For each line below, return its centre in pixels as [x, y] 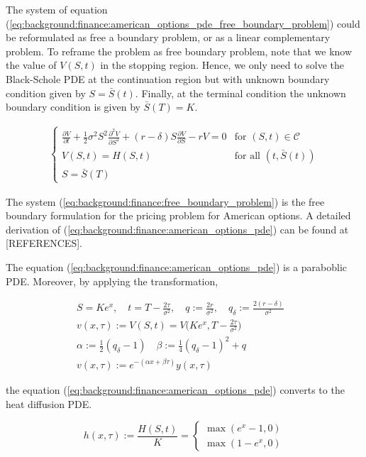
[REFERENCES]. [44, 243]
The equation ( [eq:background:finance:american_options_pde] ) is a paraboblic [177, 266]
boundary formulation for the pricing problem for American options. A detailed [178, 215]
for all [248, 156]
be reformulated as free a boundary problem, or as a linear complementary [168, 37]
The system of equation [57, 9]
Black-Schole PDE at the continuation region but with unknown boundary [168, 78]
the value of [31, 65]
